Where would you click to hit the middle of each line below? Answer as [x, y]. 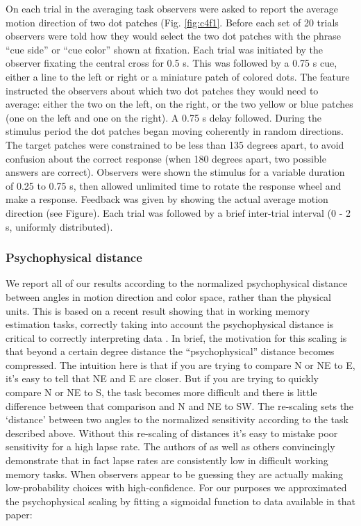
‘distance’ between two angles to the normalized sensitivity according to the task [177, 419]
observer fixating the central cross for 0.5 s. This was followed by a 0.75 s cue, [171, 63]
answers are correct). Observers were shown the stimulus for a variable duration [175, 172]
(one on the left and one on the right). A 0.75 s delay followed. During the [163, 117]
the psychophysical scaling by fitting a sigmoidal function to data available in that [180, 501]
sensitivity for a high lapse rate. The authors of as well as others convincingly [170, 446]
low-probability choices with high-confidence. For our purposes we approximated [176, 487]
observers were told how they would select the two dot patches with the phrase [174, 36]
